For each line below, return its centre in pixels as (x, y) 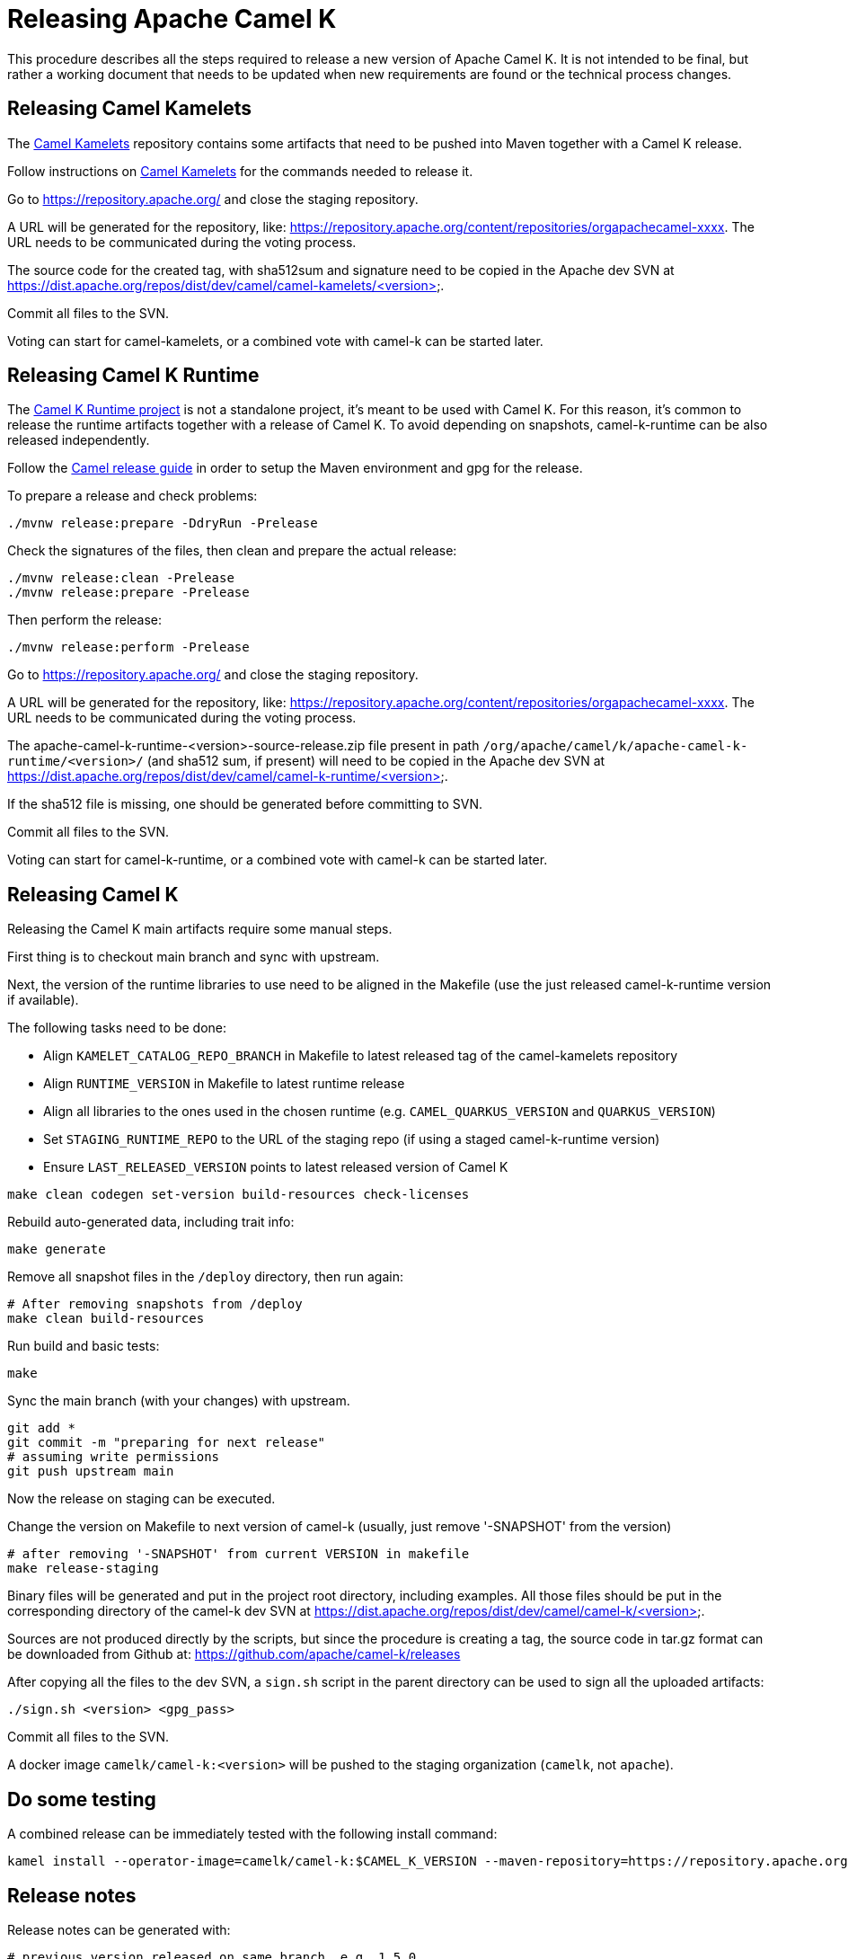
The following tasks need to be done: (117, 1028)
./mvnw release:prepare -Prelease (128, 593)
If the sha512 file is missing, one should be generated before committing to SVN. (245, 804)
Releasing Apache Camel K (172, 19)
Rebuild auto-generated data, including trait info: (151, 1222)
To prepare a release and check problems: (132, 496)
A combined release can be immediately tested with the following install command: (252, 1834)
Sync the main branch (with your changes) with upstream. (179, 1401)
